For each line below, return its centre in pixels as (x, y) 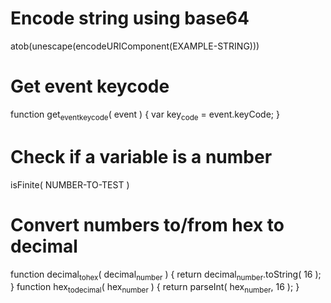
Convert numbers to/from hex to (147, 224)
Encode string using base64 (130, 18)
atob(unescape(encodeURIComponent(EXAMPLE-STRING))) (135, 46)
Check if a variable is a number (141, 156)
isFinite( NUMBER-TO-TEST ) (70, 184)
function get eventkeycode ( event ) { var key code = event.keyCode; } (145, 115)
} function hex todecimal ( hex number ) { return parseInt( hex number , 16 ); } (155, 288)
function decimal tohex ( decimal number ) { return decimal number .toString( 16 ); (166, 275)
